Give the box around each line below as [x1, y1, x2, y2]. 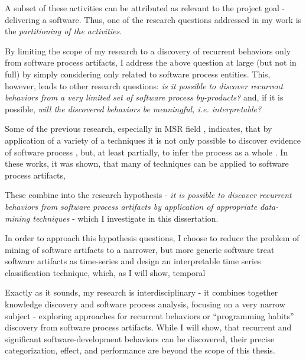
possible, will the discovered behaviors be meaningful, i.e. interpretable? [5, 102, 262, 115]
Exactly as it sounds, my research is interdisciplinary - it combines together [5, 286, 278, 299]
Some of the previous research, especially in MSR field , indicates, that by [5, 122, 272, 135]
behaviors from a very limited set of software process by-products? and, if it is [5, 91, 284, 103]
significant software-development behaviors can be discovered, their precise [5, 332, 275, 345]
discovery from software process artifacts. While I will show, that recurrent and [5, 321, 292, 333]
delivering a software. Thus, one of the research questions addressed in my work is [5, 13, 302, 25]
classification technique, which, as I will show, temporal [5, 266, 206, 278]
